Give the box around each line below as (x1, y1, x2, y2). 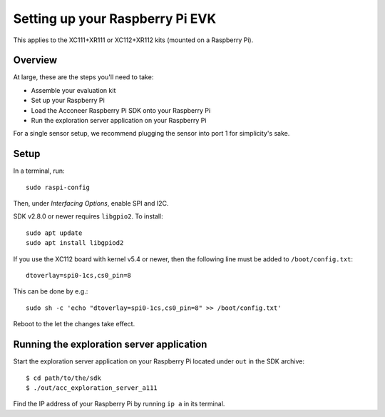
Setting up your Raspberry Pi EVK (13, 11, 217, 26)
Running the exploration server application (13, 338, 207, 351)
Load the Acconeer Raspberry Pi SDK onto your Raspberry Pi (31, 106, 211, 114)
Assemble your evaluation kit (31, 86, 116, 94)
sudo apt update (26, 228, 83, 237)
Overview (13, 54, 58, 66)
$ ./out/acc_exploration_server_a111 (26, 383, 158, 392)
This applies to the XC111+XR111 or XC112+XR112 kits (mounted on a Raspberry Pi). (13, 36, 254, 44)
